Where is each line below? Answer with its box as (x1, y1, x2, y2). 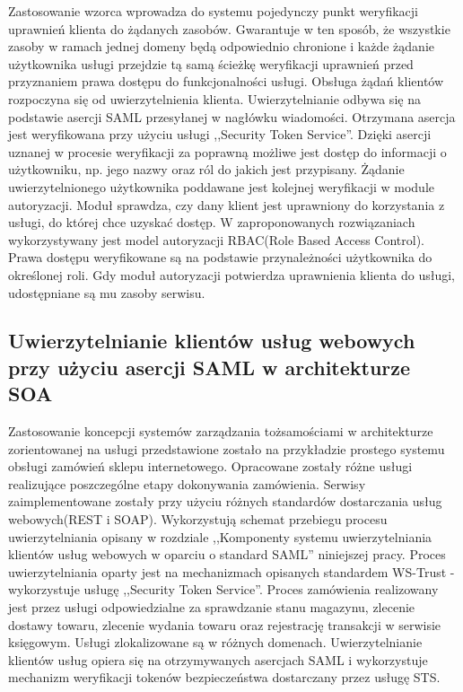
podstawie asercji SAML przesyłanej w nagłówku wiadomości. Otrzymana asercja (8, 107, 456, 126)
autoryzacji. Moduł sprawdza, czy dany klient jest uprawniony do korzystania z (8, 195, 445, 214)
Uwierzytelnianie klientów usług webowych (8, 327, 415, 355)
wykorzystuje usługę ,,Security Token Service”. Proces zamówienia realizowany (8, 580, 439, 599)
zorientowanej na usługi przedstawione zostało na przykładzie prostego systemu (8, 439, 445, 458)
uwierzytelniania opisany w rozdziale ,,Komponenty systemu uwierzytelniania (8, 527, 432, 546)
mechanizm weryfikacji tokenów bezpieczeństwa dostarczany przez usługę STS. (8, 668, 441, 687)
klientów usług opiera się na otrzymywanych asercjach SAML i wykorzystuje (8, 650, 428, 669)
